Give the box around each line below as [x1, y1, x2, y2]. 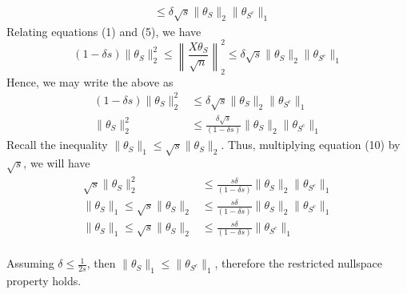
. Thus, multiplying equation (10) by [221, 136, 401, 153]
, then [86, 255, 116, 272]
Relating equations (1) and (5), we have [6, 22, 202, 39]
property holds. [6, 272, 82, 289]
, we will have [23, 155, 90, 171]
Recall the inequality [6, 136, 108, 153]
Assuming [6, 255, 54, 272]
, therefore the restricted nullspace [214, 255, 383, 272]
